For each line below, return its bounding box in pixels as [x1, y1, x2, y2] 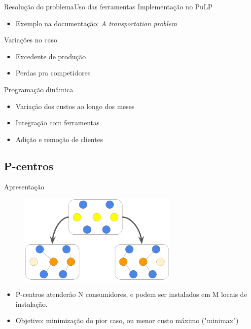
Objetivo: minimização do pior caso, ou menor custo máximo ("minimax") [15, 315, 239, 326]
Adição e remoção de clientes [15, 134, 103, 144]
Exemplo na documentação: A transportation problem [15, 18, 177, 28]
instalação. [15, 298, 48, 309]
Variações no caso [4, 35, 57, 45]
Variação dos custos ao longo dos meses [15, 101, 135, 111]
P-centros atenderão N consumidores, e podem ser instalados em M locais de [15, 289, 247, 299]
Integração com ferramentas [15, 117, 100, 128]
